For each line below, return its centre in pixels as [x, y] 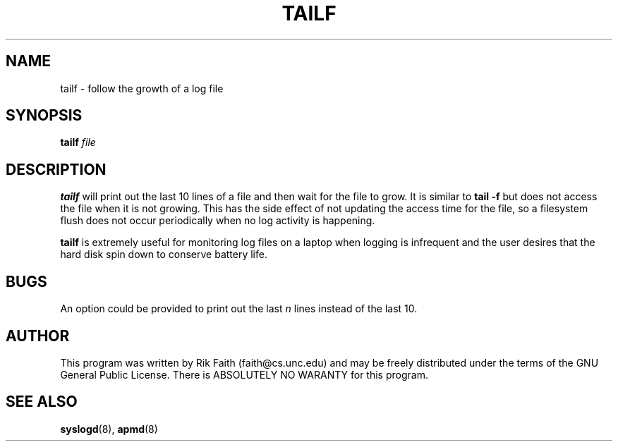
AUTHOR [38, 336]
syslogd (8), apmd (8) [109, 429]
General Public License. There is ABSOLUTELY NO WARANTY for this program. [244, 374]
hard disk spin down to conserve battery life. [164, 255]
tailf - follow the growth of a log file [142, 88]
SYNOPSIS [44, 116]
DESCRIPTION [56, 169]
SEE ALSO [42, 402]
